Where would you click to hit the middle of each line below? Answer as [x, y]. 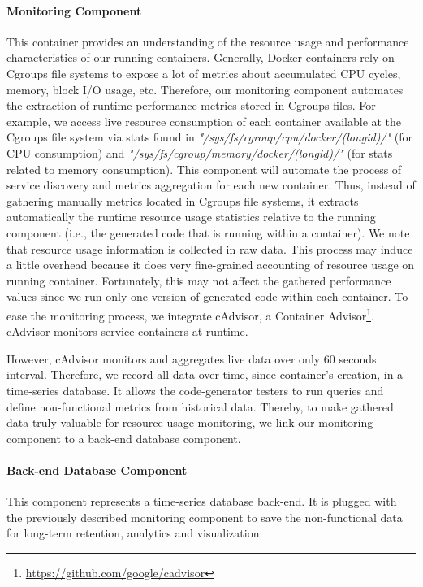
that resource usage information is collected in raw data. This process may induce [210, 248]
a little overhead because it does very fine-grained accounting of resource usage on [211, 265]
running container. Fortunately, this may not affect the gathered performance [199, 280]
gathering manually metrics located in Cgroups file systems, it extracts [183, 200]
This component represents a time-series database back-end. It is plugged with [202, 501]
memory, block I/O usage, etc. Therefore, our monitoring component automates [205, 89]
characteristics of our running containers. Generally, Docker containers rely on [201, 57]
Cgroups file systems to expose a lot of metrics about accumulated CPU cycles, [204, 73]
